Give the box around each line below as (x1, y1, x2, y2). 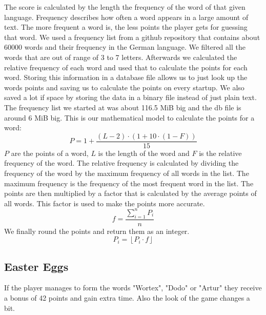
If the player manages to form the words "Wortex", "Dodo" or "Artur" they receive (4, 282, 262, 293)
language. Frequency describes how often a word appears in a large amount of (4, 11, 249, 22)
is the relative (199, 147, 242, 158)
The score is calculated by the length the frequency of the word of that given (4, 2, 245, 12)
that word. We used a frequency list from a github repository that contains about (4, 31, 260, 42)
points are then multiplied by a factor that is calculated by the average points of (4, 188, 257, 199)
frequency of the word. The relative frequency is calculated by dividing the (4, 157, 239, 168)
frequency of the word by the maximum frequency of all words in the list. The (4, 167, 249, 178)
